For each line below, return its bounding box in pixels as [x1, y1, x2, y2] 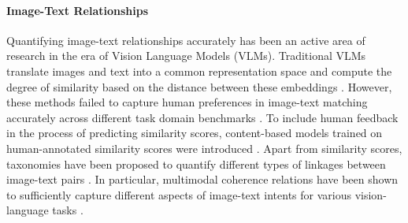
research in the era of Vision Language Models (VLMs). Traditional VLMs [6, 47, 366, 64]
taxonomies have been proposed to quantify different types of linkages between [6, 155, 386, 172]
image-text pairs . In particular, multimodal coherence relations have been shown [6, 171, 399, 188]
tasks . [52, 202, 83, 218]
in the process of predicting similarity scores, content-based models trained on [6, 125, 383, 141]
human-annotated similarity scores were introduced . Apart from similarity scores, [6, 139, 402, 156]
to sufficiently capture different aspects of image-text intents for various [6, 186, 352, 203]
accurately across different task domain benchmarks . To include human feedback [6, 109, 399, 125]
